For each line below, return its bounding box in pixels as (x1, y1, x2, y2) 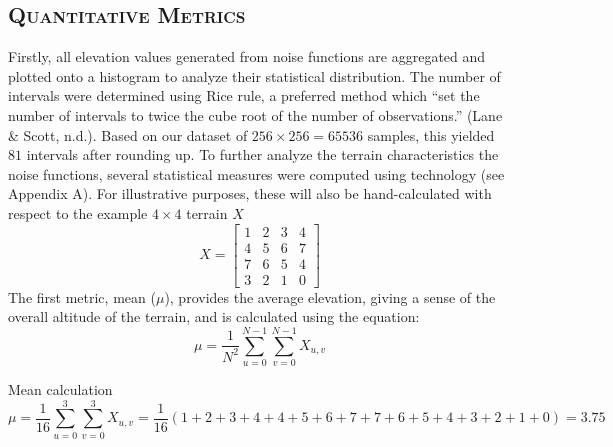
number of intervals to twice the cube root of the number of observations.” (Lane (8, 104, 503, 125)
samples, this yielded (367, 124, 495, 145)
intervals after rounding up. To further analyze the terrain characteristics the (26, 144, 499, 165)
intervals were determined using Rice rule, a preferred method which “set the (8, 85, 480, 106)
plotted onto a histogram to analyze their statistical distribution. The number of (8, 65, 501, 86)
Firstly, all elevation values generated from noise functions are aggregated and (8, 46, 486, 67)
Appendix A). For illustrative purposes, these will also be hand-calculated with (8, 183, 492, 204)
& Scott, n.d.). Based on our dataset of (8, 124, 248, 145)
